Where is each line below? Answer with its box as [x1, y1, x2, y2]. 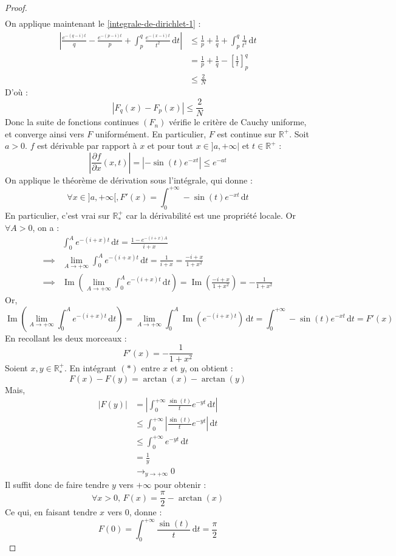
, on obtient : [184, 362, 233, 374]
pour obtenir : [154, 478, 207, 491]
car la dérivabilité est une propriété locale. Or [126, 208, 296, 221]
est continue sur [217, 127, 276, 140]
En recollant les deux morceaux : [5, 331, 127, 344]
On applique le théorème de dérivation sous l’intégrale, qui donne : [5, 173, 253, 186]
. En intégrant [64, 362, 117, 374]
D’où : [5, 86, 28, 98]
